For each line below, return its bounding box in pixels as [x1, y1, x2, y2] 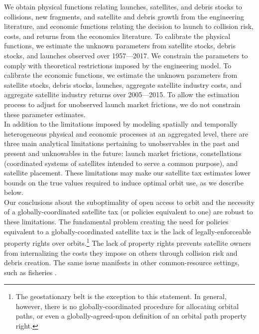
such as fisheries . [4, 267, 57, 277]
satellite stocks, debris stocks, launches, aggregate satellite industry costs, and [4, 79, 242, 90]
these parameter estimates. [4, 109, 86, 119]
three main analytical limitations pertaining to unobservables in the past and [4, 138, 240, 149]
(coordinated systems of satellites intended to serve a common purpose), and [4, 158, 238, 168]
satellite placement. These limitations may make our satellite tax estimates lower [4, 167, 251, 178]
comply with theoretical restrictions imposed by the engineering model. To [4, 60, 232, 70]
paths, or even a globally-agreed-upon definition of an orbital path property [15, 311, 247, 321]
